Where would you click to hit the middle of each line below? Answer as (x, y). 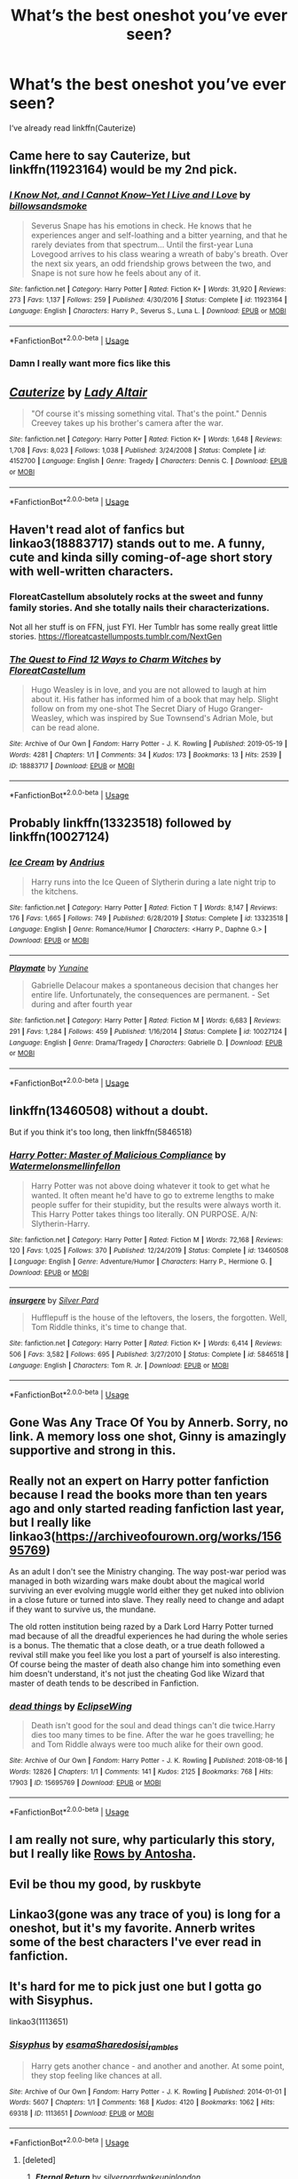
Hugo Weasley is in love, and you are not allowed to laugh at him (149, 690)
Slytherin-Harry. (60, 1223)
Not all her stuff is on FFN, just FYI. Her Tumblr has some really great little (143, 627)
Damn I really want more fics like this (90, 364)
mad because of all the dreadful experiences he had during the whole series (149, 1636)
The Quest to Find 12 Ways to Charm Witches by (115, 659)
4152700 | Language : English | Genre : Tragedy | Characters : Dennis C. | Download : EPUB (149, 461)
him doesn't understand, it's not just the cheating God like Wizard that (137, 1674)
